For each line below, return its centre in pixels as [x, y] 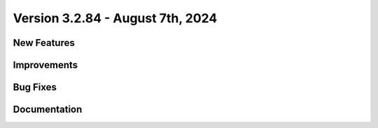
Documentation [48, 110]
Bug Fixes [35, 87]
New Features [44, 43]
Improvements [45, 65]
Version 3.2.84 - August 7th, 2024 [115, 18]
